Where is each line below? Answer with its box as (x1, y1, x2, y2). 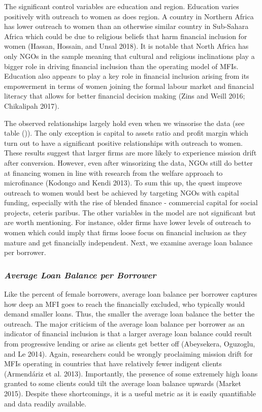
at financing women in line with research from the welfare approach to (4, 167, 223, 178)
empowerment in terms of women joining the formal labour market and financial (4, 80, 254, 91)
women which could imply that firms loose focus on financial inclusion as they (4, 227, 247, 238)
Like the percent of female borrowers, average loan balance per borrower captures (4, 289, 257, 299)
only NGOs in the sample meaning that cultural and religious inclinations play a (4, 50, 255, 61)
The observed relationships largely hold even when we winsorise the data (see (4, 117, 245, 128)
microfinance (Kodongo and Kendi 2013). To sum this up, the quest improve (4, 177, 242, 188)
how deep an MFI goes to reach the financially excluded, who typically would (4, 298, 245, 309)
